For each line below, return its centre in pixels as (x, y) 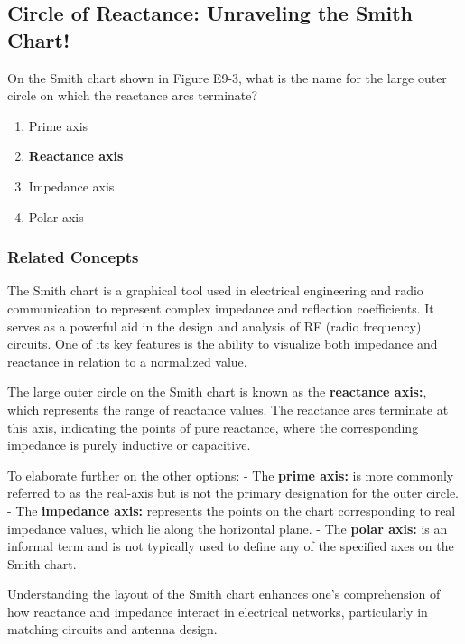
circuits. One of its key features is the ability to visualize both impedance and (223, 344)
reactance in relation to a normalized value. (127, 361)
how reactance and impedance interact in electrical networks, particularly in (218, 611)
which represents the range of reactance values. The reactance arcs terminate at (228, 409)
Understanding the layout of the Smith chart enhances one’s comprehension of (224, 594)
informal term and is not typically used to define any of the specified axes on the (231, 546)
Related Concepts (73, 257)
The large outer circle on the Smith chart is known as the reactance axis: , (217, 392)
